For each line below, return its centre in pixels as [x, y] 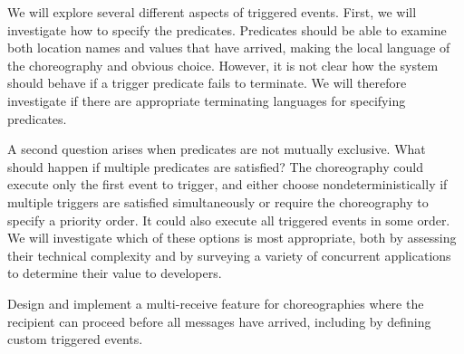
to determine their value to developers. [115, 273]
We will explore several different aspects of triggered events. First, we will [212, 12]
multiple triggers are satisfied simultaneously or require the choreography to [218, 201]
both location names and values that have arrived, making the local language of [229, 48]
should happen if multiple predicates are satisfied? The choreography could [215, 166]
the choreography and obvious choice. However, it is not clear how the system [223, 65]
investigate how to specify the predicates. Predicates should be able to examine [227, 29]
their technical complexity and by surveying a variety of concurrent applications [229, 255]
